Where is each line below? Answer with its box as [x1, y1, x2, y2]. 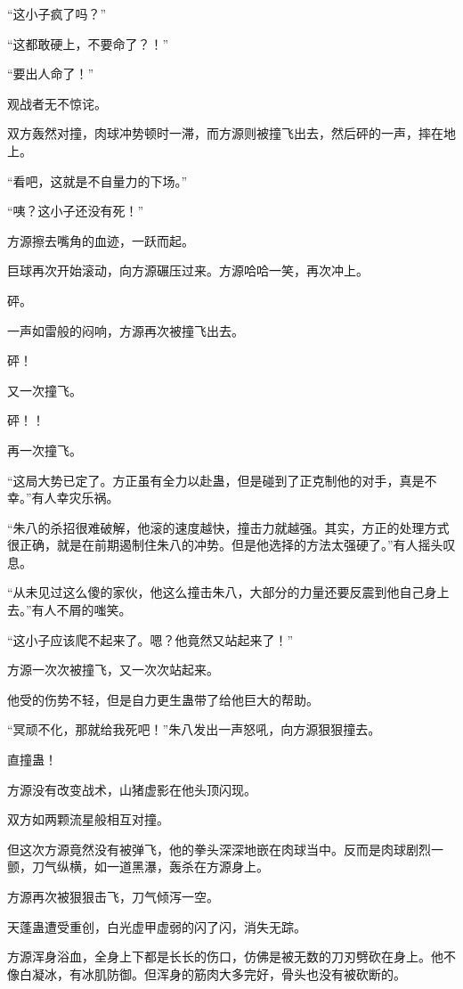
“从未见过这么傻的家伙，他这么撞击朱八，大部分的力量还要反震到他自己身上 [7, 583, 450, 601]
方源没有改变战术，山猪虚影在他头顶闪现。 [7, 780, 256, 798]
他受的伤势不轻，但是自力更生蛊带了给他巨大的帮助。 [7, 690, 319, 708]
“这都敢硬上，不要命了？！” [7, 34, 169, 53]
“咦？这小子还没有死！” [7, 201, 144, 220]
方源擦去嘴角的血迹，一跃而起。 [7, 231, 194, 249]
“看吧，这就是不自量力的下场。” [7, 171, 188, 190]
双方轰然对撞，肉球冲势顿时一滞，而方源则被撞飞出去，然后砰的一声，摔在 [7, 124, 443, 143]
